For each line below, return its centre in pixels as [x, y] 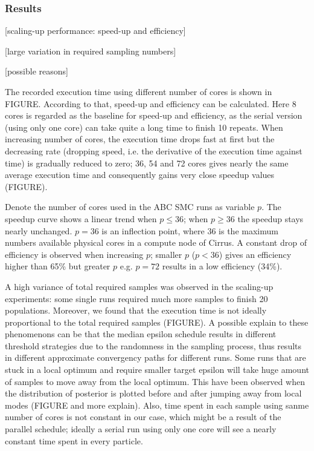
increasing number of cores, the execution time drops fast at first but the [140, 139]
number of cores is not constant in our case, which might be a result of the [143, 417]
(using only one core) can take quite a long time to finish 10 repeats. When [144, 127]
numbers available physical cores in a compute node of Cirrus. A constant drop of [156, 242]
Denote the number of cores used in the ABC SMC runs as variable [130, 207]
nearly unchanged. [39, 230]
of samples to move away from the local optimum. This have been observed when [155, 381]
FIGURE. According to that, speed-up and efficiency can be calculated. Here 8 [151, 103]
